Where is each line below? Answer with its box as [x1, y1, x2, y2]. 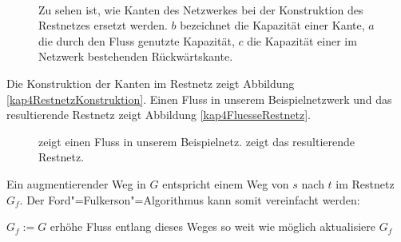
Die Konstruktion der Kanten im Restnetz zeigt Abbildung [6, 74, 295, 91]
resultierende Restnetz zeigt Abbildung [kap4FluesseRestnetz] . [6, 106, 311, 123]
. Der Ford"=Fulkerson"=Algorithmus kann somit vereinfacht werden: [19, 191, 360, 208]
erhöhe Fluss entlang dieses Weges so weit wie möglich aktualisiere [50, 218, 375, 235]
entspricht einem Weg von [162, 175, 289, 192]
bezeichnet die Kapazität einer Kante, [180, 17, 365, 34]
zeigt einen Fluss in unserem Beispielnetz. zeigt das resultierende [38, 133, 355, 149]
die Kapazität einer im [247, 32, 357, 49]
